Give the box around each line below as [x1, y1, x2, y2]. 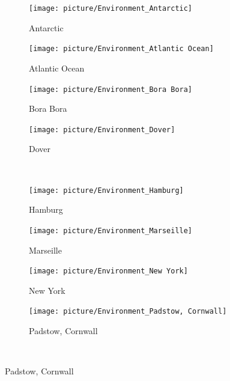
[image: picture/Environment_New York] [29, 267, 188, 276]
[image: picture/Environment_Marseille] [29, 226, 193, 235]
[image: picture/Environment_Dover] [29, 125, 175, 134]
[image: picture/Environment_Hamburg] [29, 186, 184, 195]
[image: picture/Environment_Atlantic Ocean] [29, 44, 214, 53]
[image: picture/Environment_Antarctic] [29, 4, 193, 13]
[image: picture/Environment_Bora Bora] [29, 85, 193, 94]
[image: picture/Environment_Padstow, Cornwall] [29, 307, 227, 316]
